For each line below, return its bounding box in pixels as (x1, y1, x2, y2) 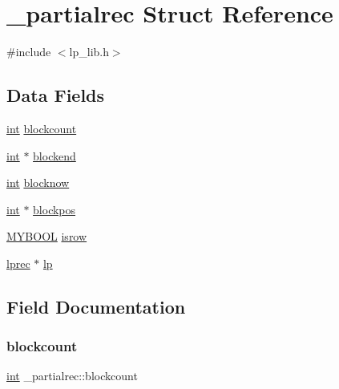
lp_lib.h (69, 43, 109, 60)
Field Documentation (6, 294, 186, 318)
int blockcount (6, 120, 77, 136)
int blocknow (6, 174, 70, 191)
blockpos (33, 201, 76, 217)
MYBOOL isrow (6, 228, 87, 245)
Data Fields (6, 83, 105, 107)
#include (6, 43, 51, 60)
